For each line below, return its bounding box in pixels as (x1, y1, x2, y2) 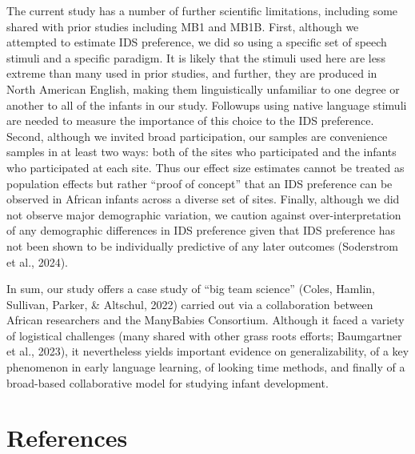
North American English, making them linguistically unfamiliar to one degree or (6, 80, 400, 97)
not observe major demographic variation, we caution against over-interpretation (6, 206, 401, 223)
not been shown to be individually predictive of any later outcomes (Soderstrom (6, 237, 399, 254)
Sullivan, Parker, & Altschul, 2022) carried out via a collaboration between (6, 295, 373, 312)
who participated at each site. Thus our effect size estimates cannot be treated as (6, 159, 405, 175)
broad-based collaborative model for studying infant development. (6, 374, 329, 391)
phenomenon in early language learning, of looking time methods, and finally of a (6, 359, 405, 376)
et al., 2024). (6, 253, 68, 270)
